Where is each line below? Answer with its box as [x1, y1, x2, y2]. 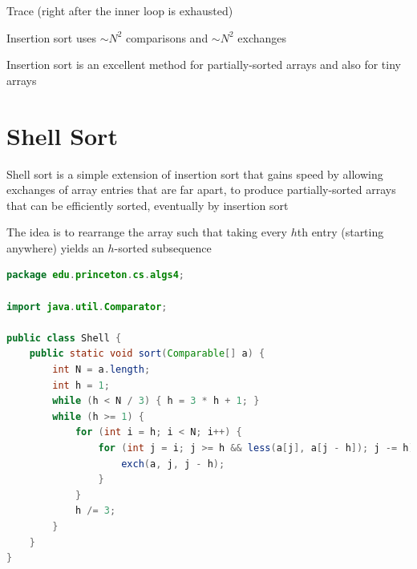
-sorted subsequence [114, 239, 212, 256]
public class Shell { [6, 332, 122, 344]
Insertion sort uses [6, 29, 96, 46]
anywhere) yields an [6, 239, 104, 256]
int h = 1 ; [52, 379, 110, 391]
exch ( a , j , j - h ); [121, 458, 225, 470]
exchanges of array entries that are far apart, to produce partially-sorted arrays [6, 181, 396, 198]
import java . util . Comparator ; [6, 301, 168, 313]
